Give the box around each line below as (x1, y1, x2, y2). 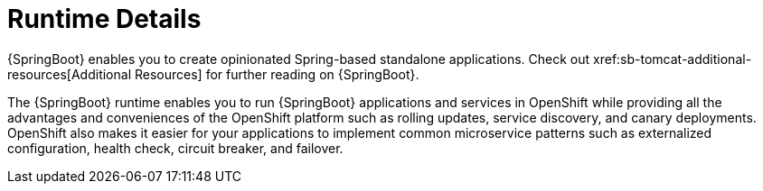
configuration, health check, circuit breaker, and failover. (7, 140, 344, 156)
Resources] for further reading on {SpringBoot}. (134, 66, 419, 82)
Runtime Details (7, 4, 202, 34)
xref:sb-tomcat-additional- (593, 50, 752, 67)
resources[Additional (7, 66, 132, 82)
